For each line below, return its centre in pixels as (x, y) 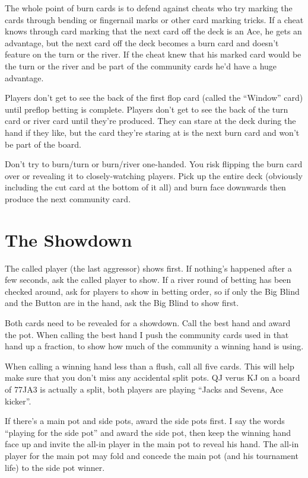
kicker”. (18, 401)
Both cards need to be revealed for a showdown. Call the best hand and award (148, 323)
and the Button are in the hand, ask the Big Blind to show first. (122, 303)
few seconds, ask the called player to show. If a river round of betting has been (148, 280)
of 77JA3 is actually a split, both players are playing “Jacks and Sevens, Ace (144, 389)
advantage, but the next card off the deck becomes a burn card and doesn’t (142, 42)
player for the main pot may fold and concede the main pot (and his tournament (152, 455)
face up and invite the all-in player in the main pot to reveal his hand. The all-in (152, 444)
